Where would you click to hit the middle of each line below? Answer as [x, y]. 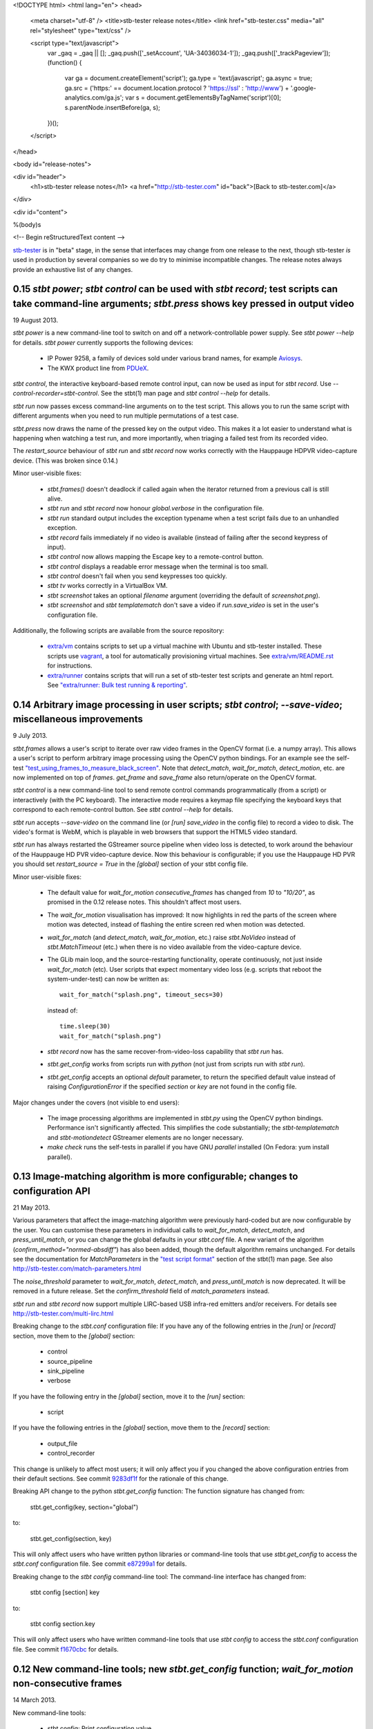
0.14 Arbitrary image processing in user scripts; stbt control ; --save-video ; [178, 704]
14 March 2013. [35, 1700]
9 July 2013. [30, 736]
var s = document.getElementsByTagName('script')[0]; [203, 98]
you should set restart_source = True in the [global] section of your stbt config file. [131, 864]
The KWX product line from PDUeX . [98, 368]
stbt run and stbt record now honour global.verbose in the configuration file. [156, 508]
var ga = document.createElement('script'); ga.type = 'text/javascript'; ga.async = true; [189, 78]
